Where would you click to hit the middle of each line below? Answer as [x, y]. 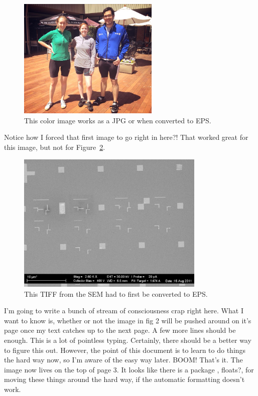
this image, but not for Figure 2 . [55, 147]
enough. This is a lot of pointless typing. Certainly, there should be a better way [128, 340]
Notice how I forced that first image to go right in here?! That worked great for [126, 137]
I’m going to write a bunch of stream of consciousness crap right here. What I [124, 311]
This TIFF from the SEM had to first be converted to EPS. [116, 293]
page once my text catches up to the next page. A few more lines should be [120, 330]
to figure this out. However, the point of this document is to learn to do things [125, 350]
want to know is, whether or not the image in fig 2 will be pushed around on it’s [128, 320]
